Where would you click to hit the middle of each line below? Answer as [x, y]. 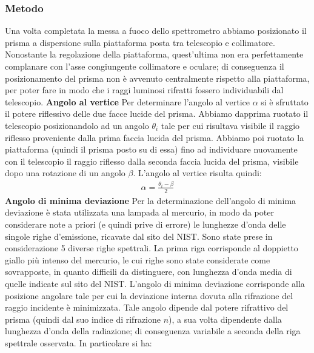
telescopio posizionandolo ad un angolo [77, 125]
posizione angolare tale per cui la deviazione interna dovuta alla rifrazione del [149, 295]
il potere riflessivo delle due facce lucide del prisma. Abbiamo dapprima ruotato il [157, 114]
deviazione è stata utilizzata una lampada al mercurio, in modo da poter [139, 212]
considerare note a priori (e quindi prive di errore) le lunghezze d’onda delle [145, 224]
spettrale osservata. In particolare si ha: [78, 342]
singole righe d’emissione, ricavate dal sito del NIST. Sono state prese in [139, 236]
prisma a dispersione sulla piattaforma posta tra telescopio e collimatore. [140, 42]
